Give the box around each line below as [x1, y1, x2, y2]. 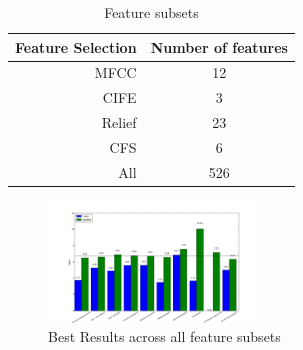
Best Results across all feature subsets [48, 326, 281, 347]
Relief [101, 112, 137, 133]
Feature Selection [15, 36, 137, 57]
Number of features [150, 36, 288, 57]
